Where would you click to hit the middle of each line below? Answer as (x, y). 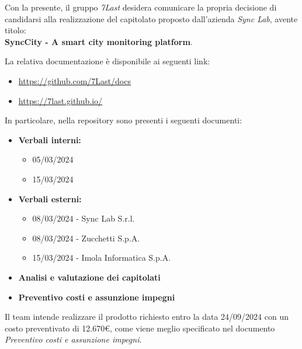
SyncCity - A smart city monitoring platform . (99, 41)
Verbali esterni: (50, 198)
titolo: (15, 30)
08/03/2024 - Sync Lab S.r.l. (84, 218)
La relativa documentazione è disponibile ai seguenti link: (107, 61)
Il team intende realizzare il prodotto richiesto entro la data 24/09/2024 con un (147, 317)
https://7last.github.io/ (60, 100)
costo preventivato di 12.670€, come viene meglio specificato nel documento (140, 328)
